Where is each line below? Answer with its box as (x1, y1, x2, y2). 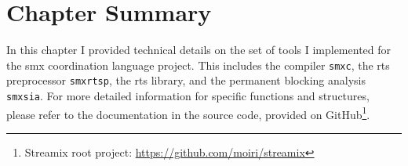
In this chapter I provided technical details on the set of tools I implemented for (6, 41, 392, 58)
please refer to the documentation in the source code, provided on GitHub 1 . (6, 103, 370, 122)
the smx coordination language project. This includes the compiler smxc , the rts (6, 56, 390, 73)
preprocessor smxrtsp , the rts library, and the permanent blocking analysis (6, 72, 366, 88)
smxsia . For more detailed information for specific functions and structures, (6, 88, 370, 104)
